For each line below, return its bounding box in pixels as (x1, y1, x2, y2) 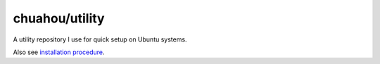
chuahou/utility (13, 11, 105, 26)
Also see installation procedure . (13, 48, 105, 56)
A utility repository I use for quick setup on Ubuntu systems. (13, 35, 187, 44)
